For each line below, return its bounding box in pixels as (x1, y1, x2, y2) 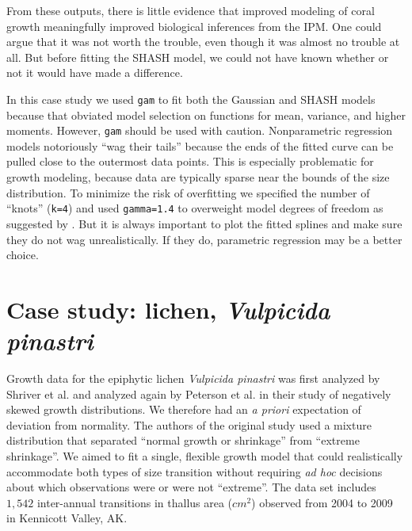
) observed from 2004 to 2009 (251, 494, 393, 510)
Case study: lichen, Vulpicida (6, 292, 330, 326)
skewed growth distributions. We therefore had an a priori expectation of (6, 401, 361, 418)
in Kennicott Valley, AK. (6, 510, 128, 526)
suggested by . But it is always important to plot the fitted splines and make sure (6, 215, 402, 231)
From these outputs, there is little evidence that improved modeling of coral (6, 2, 375, 18)
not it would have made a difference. (6, 64, 183, 81)
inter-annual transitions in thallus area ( (36, 494, 233, 510)
